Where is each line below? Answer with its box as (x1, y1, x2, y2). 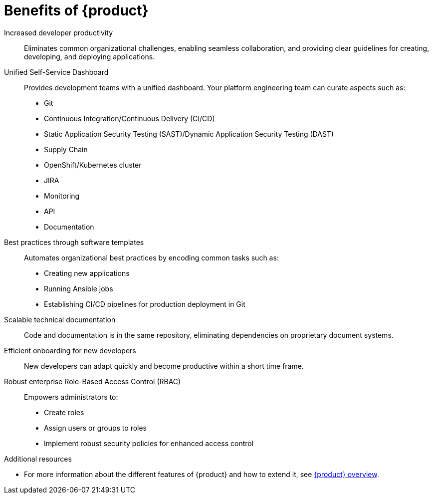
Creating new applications (44, 268, 130, 277)
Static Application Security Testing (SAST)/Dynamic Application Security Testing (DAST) (44, 129, 334, 138)
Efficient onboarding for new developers (4, 346, 136, 355)
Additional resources (4, 454, 72, 463)
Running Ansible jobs (44, 284, 113, 293)
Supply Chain (44, 145, 88, 154)
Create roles (44, 408, 84, 417)
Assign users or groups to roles (44, 423, 147, 432)
